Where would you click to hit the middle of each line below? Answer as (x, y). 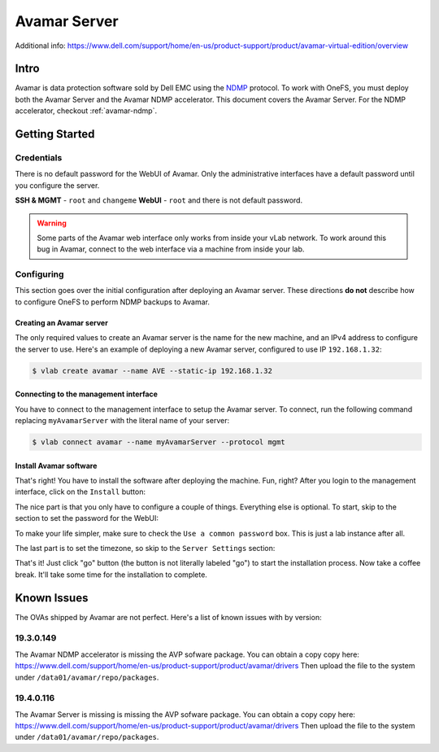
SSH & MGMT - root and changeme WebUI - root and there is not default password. (159, 200)
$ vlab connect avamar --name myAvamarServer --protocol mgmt (159, 442)
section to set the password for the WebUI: (87, 518)
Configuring (39, 274)
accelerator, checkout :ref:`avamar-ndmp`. (86, 111)
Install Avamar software (56, 466)
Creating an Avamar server (62, 322)
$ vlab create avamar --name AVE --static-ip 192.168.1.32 (152, 371)
